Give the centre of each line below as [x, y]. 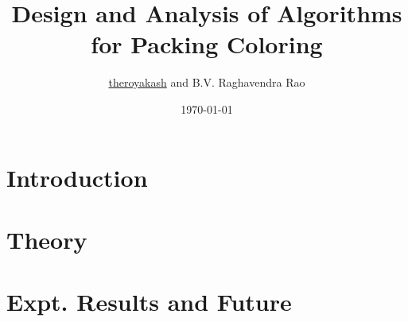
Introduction [77, 177]
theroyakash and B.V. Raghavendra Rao [207, 82]
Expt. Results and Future [149, 302]
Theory [47, 239]
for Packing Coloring [207, 44]
